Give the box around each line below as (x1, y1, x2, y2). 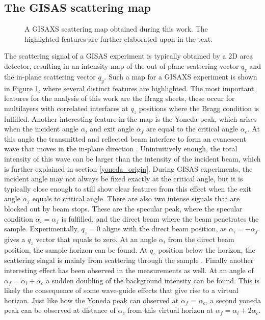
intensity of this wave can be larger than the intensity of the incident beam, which (4, 153, 261, 164)
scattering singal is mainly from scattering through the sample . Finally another (4, 255, 254, 265)
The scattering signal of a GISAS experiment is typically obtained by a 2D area (4, 50, 253, 61)
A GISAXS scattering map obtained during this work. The (24, 23, 208, 34)
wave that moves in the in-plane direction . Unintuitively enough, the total (4, 143, 237, 154)
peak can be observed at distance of (4, 305, 116, 315)
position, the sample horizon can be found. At (4, 244, 148, 255)
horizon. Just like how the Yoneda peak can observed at (4, 295, 179, 305)
